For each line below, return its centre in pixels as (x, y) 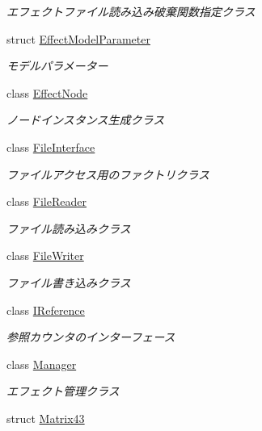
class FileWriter (45, 255)
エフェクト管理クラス (63, 391)
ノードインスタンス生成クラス (86, 120)
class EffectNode (47, 92)
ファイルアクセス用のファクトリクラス (108, 174)
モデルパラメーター (57, 66)
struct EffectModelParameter (78, 38)
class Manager (42, 364)
